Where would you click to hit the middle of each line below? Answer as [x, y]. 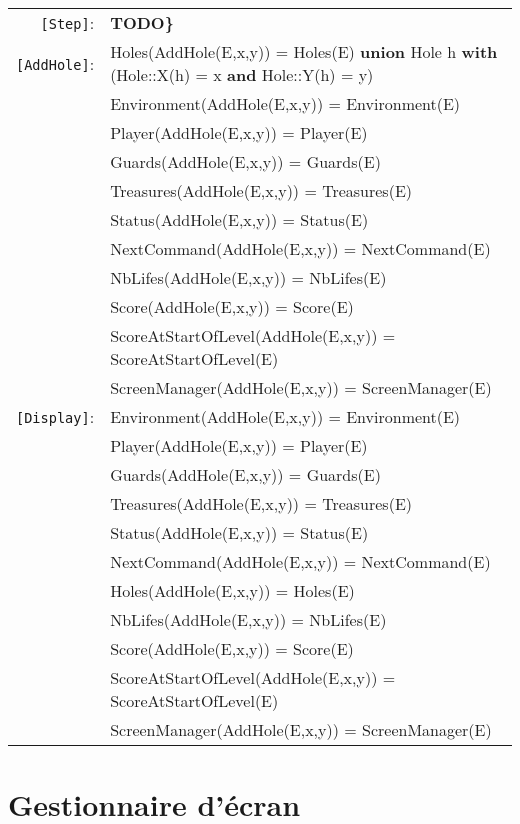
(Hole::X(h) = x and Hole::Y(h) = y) [242, 74]
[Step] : [67, 22]
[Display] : [55, 416]
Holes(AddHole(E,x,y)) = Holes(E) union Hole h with [304, 51]
